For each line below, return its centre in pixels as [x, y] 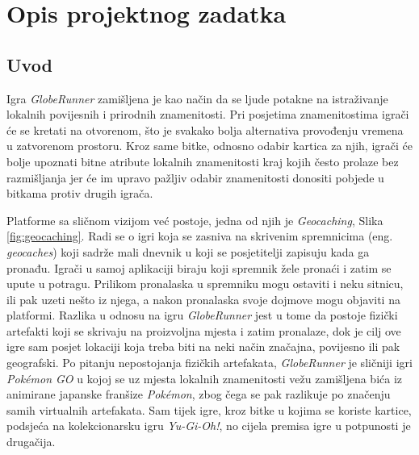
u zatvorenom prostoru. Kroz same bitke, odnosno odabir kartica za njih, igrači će [209, 146]
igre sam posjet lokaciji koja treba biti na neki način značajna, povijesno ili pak [203, 346]
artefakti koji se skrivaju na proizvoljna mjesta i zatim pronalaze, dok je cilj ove [204, 330]
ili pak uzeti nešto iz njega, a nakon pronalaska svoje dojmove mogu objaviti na [203, 299]
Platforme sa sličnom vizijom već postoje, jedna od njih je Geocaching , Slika [195, 220]
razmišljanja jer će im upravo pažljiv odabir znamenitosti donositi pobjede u [195, 177]
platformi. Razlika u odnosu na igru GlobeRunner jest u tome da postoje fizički [202, 315]
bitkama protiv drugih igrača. [80, 193]
